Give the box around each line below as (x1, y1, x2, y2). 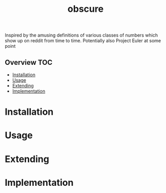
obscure (68, 3, 103, 15)
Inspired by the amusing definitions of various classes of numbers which (5, 32, 158, 39)
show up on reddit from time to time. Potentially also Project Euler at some (5, 38, 161, 44)
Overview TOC (5, 58, 53, 67)
